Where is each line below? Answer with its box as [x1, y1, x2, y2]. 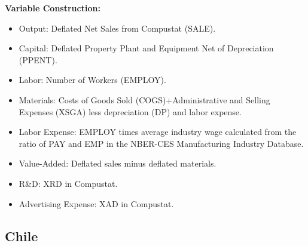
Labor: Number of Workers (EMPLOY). [19, 73, 166, 86]
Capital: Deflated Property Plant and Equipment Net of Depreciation [19, 42, 274, 54]
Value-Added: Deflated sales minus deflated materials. [19, 157, 216, 170]
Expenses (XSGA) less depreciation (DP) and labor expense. [19, 105, 242, 118]
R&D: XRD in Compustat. [19, 177, 118, 189]
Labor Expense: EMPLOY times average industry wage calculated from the [19, 125, 297, 138]
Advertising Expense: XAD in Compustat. [19, 197, 174, 210]
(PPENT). [19, 53, 57, 66]
